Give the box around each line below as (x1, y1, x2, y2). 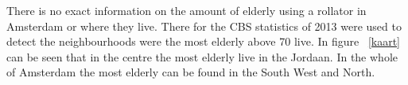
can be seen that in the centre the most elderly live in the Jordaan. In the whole (6, 48, 398, 65)
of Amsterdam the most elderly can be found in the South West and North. (6, 64, 375, 80)
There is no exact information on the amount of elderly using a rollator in (6, 2, 367, 18)
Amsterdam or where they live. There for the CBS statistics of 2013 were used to (6, 17, 402, 34)
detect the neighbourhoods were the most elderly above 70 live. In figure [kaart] (6, 33, 401, 50)
